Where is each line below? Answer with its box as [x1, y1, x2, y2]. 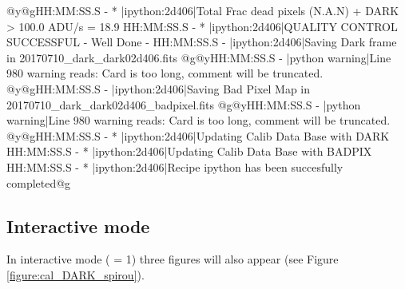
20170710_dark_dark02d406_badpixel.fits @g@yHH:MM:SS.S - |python [6, 96, 361, 113]
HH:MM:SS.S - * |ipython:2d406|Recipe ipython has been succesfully [6, 158, 343, 175]
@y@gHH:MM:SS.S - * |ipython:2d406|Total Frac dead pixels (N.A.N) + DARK [6, 2, 399, 18]
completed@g [6, 174, 71, 191]
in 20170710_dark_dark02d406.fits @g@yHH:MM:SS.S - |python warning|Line [6, 49, 391, 65]
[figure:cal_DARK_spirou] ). [6, 266, 145, 283]
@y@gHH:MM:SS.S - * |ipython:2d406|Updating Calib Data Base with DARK [6, 127, 390, 144]
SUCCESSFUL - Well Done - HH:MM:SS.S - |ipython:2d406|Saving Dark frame [6, 34, 397, 50]
